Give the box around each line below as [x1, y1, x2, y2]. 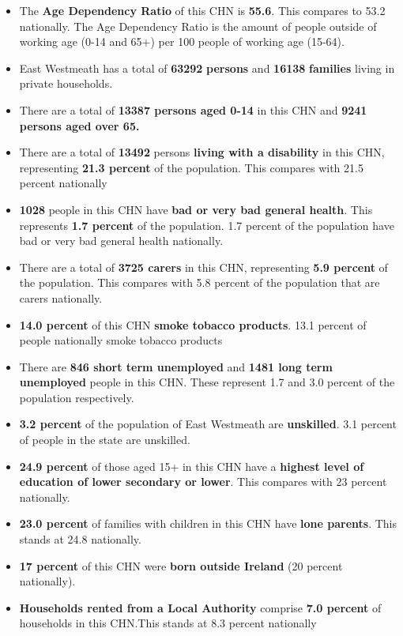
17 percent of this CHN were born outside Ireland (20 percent [19, 557, 343, 574]
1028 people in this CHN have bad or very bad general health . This [19, 201, 373, 217]
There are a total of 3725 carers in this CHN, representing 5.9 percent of [19, 258, 388, 275]
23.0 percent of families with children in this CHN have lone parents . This [19, 515, 397, 532]
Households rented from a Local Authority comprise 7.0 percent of [19, 599, 382, 615]
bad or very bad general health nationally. [19, 232, 224, 249]
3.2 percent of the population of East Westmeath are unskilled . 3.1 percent [19, 416, 397, 432]
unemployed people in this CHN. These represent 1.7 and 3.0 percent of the [19, 374, 395, 390]
